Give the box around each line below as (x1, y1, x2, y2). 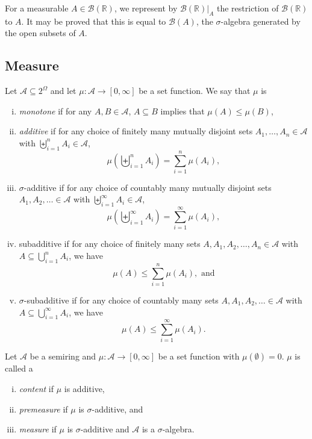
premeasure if (19, 402, 68, 415)
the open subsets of (5, 26, 76, 39)
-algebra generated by (220, 14, 301, 27)
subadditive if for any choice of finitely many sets (19, 237, 201, 250)
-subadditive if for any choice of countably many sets (23, 293, 219, 306)
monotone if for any (19, 104, 92, 117)
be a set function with (158, 350, 240, 363)
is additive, (64, 382, 105, 395)
